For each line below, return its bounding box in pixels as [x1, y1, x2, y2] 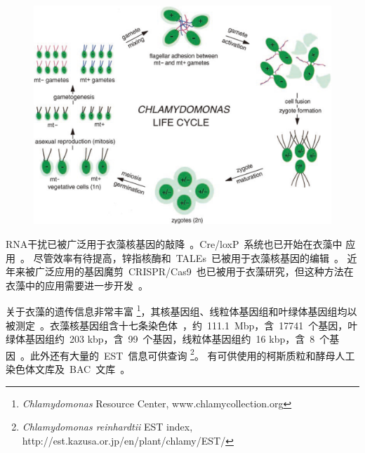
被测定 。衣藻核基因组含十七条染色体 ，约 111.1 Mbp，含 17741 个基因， [6, 317, 348, 332]
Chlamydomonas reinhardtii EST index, [22, 419, 193, 434]
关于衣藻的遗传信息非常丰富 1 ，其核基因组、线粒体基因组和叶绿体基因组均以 [6, 302, 357, 318]
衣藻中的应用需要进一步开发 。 [6, 277, 148, 292]
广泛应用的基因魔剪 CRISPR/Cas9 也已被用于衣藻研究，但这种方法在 [34, 264, 354, 279]
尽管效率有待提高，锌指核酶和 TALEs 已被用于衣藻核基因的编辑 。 [33, 250, 344, 265]
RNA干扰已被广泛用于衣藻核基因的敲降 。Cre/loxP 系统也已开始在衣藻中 [6, 236, 343, 251]
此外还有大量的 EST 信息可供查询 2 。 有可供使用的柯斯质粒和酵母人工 [29, 346, 355, 362]
